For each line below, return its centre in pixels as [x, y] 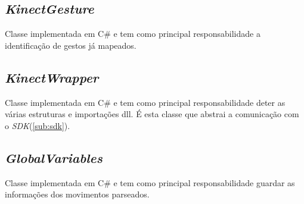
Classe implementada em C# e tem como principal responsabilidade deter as [145, 102]
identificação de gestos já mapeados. [71, 45]
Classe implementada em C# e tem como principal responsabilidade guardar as [150, 182]
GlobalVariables [54, 157]
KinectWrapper [52, 77]
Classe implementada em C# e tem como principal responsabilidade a [133, 34]
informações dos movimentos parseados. [77, 194]
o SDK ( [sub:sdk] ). [38, 125]
